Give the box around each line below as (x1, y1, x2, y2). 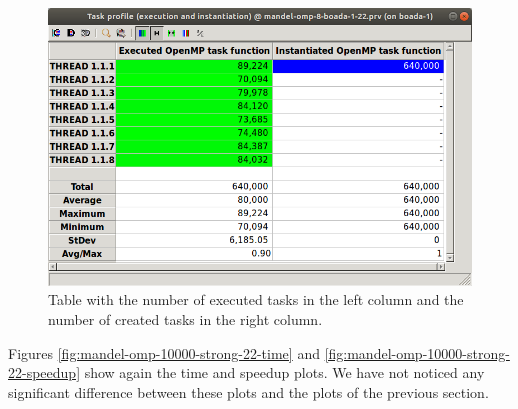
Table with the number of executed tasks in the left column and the (48, 289, 464, 310)
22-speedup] (8, 362, 81, 383)
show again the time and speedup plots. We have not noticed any (84, 362, 485, 383)
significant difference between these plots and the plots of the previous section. (8, 381, 489, 402)
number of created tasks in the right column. (48, 309, 323, 330)
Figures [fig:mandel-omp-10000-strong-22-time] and (8, 342, 320, 363)
